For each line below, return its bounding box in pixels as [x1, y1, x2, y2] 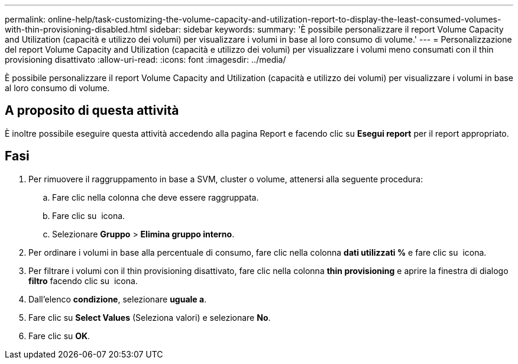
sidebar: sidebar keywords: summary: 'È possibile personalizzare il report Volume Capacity [149, 24, 504, 34]
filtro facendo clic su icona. [28, 275, 138, 286]
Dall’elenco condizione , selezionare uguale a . [28, 294, 207, 304]
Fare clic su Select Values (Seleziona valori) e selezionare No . [28, 312, 271, 323]
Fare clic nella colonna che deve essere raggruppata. [52, 192, 259, 202]
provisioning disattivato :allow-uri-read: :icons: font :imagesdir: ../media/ [5, 54, 286, 65]
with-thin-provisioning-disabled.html [5, 24, 147, 34]
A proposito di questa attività [5, 103, 179, 118]
